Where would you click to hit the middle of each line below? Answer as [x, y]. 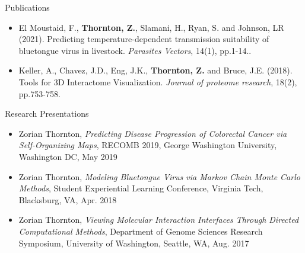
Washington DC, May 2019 [68, 156]
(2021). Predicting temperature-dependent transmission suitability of [144, 39]
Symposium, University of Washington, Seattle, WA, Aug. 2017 [134, 243]
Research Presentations [47, 113]
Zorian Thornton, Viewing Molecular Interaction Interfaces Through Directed [159, 220]
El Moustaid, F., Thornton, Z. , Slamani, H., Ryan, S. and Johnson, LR [151, 27]
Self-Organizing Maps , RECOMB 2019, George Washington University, [148, 145]
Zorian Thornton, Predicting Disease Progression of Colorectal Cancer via [153, 133]
